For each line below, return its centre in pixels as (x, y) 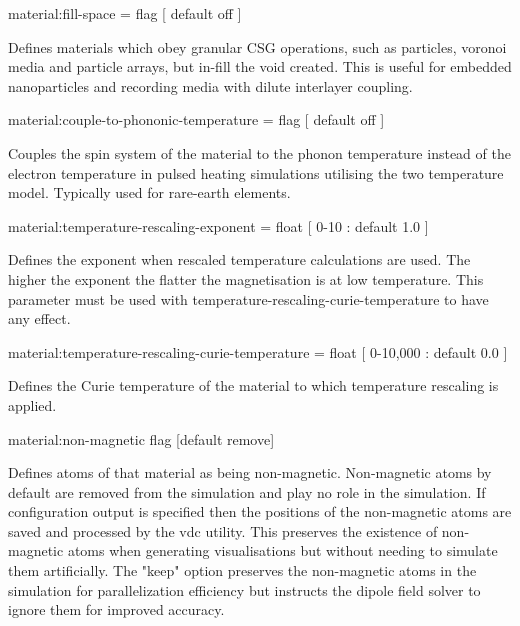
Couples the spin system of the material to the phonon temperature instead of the (259, 152)
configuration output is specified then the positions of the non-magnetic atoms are (260, 511)
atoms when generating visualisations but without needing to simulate (282, 550)
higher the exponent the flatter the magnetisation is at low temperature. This (246, 278)
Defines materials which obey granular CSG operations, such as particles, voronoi (257, 46)
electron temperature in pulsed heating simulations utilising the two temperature (256, 172)
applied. (32, 404)
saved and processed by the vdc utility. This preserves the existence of (223, 530)
